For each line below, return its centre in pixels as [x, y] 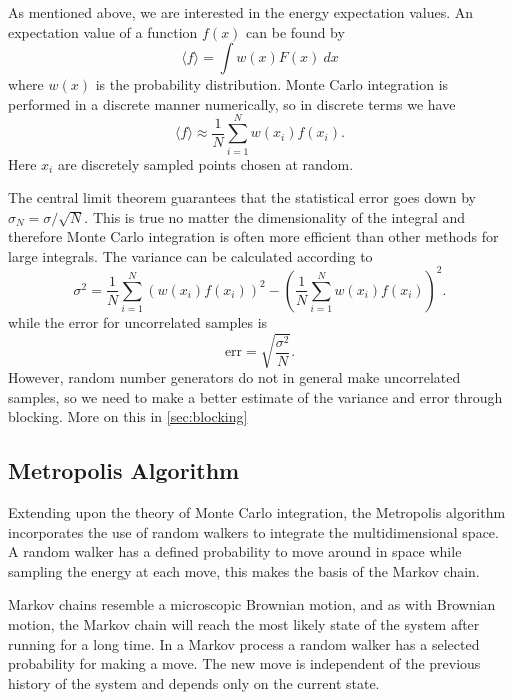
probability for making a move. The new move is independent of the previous [244, 663]
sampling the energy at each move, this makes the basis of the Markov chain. [244, 570]
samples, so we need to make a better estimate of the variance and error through [255, 396]
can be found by [295, 31]
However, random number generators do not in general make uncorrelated [234, 377]
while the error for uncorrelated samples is [138, 321]
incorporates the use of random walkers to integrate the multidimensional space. [253, 531]
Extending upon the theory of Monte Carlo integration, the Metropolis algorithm [257, 512]
